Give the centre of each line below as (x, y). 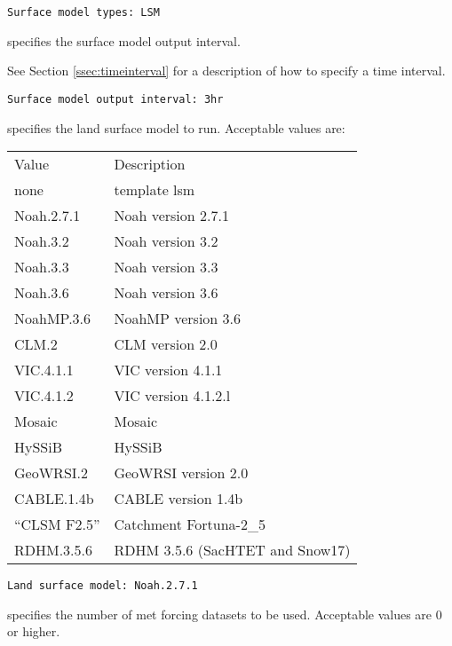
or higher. (34, 631)
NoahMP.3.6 (53, 319)
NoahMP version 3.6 (178, 319)
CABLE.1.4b (54, 499)
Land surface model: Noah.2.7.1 (103, 586)
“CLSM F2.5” (57, 524)
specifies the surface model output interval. (124, 40)
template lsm (155, 190)
